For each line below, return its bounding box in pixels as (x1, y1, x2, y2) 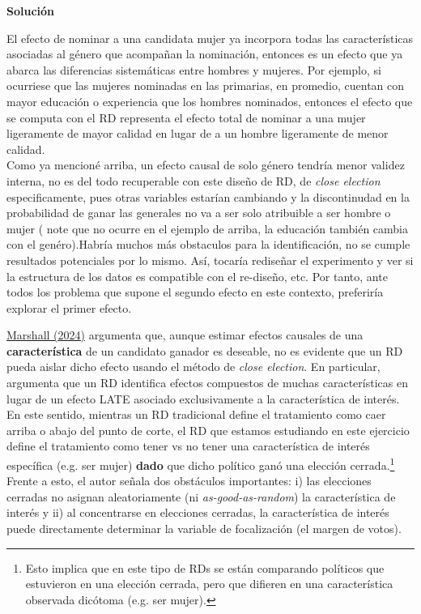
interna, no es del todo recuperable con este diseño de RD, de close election (6, 172, 381, 189)
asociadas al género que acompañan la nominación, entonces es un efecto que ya (6, 45, 403, 62)
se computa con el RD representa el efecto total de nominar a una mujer (6, 109, 366, 126)
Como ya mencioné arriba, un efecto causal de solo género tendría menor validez (6, 156, 405, 173)
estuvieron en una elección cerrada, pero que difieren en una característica (25, 575, 393, 592)
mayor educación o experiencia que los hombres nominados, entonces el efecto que (6, 92, 413, 109)
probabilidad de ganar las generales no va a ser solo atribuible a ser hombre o (6, 204, 391, 221)
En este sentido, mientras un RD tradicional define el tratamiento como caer (6, 406, 386, 423)
